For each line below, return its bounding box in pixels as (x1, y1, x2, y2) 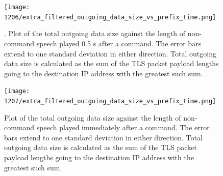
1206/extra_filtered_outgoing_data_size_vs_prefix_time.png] (4, 13, 216, 21)
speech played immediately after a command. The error (36, 122, 210, 133)
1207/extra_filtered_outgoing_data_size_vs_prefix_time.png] (4, 97, 216, 105)
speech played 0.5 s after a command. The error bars (36, 38, 202, 48)
